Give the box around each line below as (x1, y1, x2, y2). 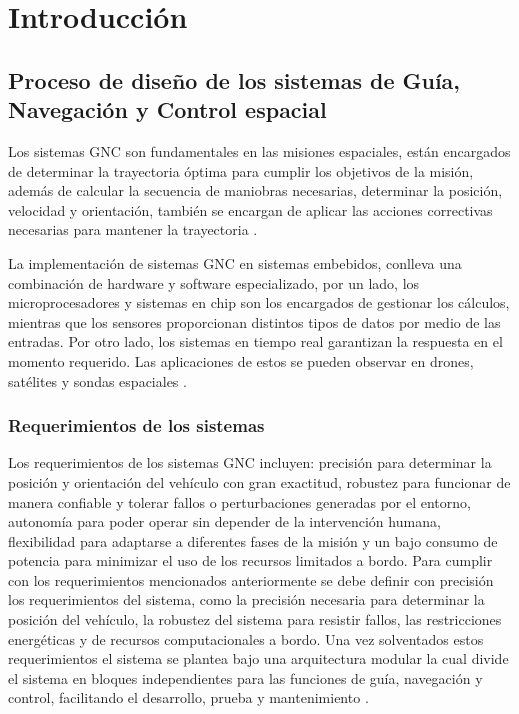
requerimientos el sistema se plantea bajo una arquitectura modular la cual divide (8, 648, 509, 669)
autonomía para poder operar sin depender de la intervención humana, (8, 511, 441, 532)
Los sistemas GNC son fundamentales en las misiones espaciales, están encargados (8, 140, 511, 161)
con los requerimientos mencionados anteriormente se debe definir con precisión (8, 569, 494, 590)
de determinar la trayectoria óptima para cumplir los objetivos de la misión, (8, 160, 474, 181)
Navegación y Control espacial (8, 94, 327, 125)
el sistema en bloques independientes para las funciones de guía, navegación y (8, 667, 483, 688)
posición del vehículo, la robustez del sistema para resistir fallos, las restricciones (8, 609, 502, 630)
